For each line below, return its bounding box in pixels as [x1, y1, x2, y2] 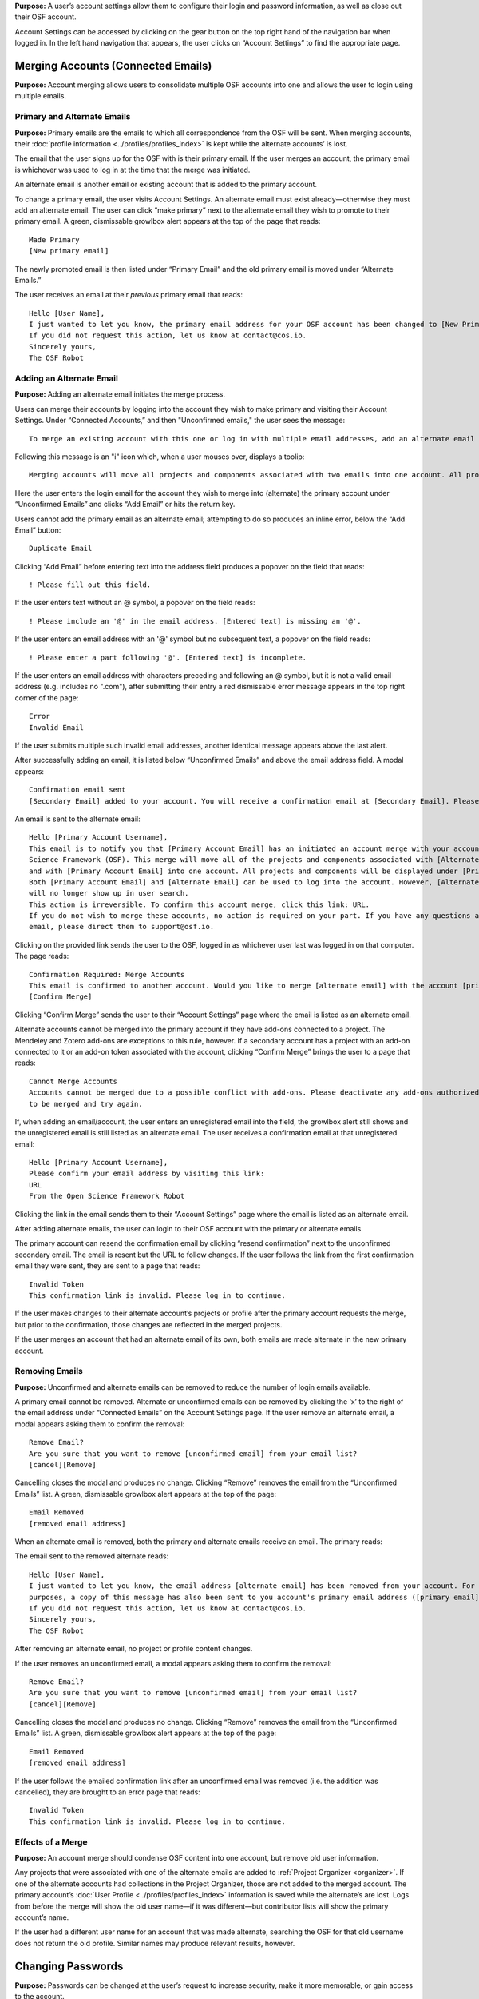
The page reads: [14, 952, 69, 961]
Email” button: [14, 525, 61, 535]
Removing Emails [14, 1366, 83, 1377]
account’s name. [14, 1912, 69, 1922]
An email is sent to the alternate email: [14, 814, 141, 824]
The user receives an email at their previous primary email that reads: [14, 290, 243, 300]
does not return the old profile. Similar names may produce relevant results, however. [14, 1938, 295, 1948]
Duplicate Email [29, 544, 93, 553]
